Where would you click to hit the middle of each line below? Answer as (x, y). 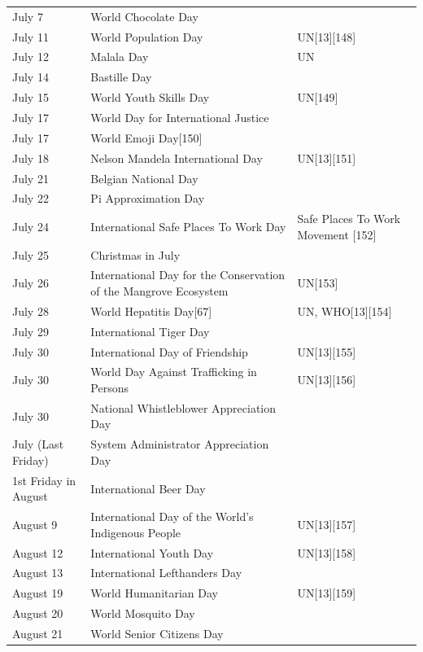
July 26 (31, 283)
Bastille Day (121, 77)
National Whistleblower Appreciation (183, 407)
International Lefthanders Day (166, 573)
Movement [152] (337, 234)
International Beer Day (148, 488)
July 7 (28, 16)
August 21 (38, 633)
